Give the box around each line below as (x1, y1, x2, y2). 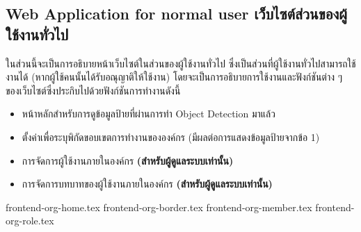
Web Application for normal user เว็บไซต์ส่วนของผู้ (6, 3, 347, 24)
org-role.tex (6, 213, 54, 228)
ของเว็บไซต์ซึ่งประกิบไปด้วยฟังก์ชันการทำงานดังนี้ (6, 83, 181, 97)
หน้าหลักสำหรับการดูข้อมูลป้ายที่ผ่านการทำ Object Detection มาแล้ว (22, 106, 275, 121)
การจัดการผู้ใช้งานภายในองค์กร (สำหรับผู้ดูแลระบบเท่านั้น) (22, 153, 234, 167)
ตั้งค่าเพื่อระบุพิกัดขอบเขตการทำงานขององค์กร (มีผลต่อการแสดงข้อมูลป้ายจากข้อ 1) (22, 129, 320, 144)
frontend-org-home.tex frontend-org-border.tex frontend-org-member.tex (6, 199, 312, 214)
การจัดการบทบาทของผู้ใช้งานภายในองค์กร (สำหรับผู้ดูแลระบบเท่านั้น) (22, 176, 273, 191)
